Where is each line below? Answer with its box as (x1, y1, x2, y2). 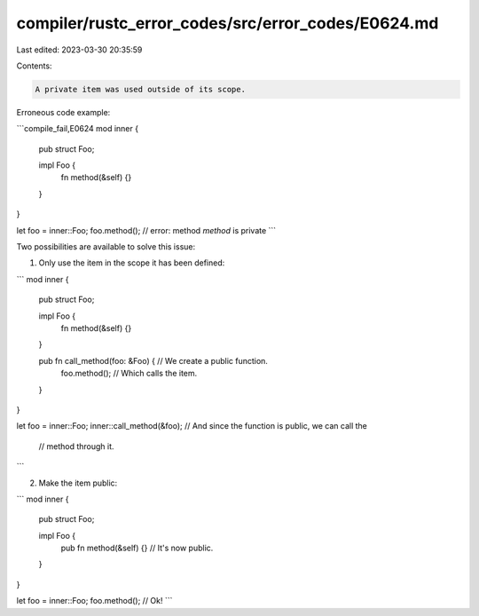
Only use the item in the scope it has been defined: (38, 257, 225, 268)
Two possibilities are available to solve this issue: (16, 241, 195, 252)
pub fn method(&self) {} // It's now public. (60, 542, 214, 554)
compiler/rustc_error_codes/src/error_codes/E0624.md (16, 13, 439, 33)
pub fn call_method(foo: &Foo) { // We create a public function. (38, 355, 268, 366)
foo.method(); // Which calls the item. (60, 368, 198, 379)
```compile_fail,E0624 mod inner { (16, 123, 139, 134)
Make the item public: (38, 478, 118, 488)
